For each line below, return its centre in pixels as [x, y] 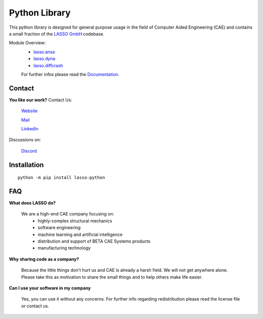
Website [29, 111]
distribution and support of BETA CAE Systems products [94, 241]
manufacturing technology [64, 248]
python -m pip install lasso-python [61, 178]
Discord [29, 151]
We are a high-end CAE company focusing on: [68, 214]
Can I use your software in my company [50, 288]
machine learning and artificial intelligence [80, 234]
